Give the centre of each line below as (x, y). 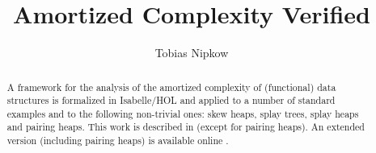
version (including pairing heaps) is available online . (118, 141)
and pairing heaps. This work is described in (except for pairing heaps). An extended (186, 127)
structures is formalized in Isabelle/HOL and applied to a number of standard (171, 100)
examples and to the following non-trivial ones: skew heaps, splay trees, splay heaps (183, 113)
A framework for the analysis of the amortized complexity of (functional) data (171, 87)
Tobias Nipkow (192, 53)
